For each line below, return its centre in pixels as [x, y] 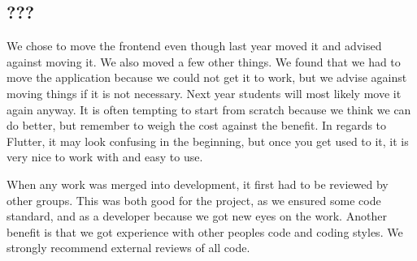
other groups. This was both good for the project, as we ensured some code [194, 200]
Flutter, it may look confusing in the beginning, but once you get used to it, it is [208, 141]
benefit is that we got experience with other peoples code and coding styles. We [205, 231]
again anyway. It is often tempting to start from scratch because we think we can [209, 109]
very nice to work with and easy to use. [105, 157]
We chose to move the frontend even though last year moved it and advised [194, 46]
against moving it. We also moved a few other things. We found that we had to [204, 61]
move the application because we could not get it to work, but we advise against [207, 77]
